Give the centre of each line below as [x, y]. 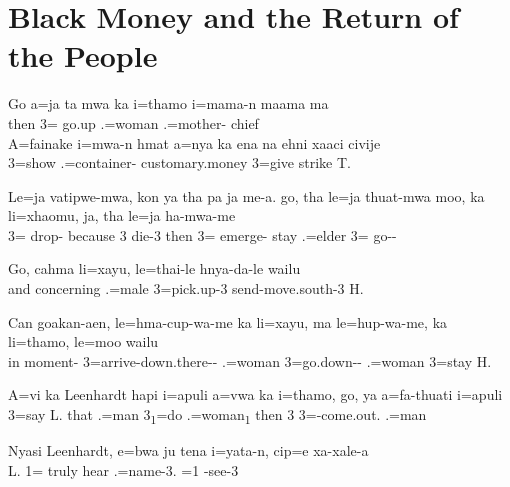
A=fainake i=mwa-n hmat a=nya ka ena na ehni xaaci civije [194, 142]
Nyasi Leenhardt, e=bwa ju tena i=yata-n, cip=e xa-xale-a [188, 450]
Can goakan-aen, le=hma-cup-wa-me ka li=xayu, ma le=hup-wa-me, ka [228, 321]
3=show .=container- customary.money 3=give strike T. [179, 162]
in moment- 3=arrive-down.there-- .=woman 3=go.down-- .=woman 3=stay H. [250, 360]
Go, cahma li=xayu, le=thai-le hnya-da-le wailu [154, 268]
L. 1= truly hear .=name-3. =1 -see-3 [123, 469]
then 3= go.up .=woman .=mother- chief [133, 122]
